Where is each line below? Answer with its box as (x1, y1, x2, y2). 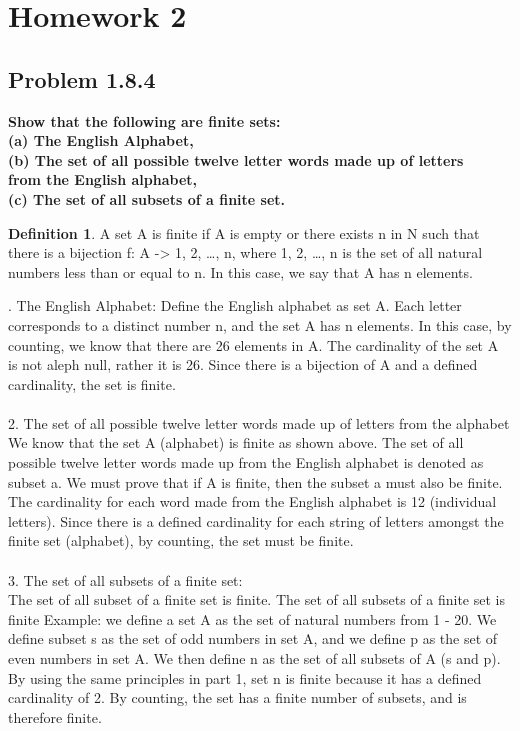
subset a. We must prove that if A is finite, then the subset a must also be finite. (8, 471, 503, 492)
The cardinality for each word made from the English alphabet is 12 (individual (8, 491, 497, 512)
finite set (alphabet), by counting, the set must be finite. (8, 530, 354, 551)
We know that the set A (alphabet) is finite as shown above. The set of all (8, 432, 464, 453)
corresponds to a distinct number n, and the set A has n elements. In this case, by (8, 314, 512, 335)
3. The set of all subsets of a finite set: (8, 569, 243, 590)
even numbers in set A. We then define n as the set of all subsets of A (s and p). (8, 648, 501, 669)
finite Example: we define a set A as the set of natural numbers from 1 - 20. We (8, 608, 497, 629)
